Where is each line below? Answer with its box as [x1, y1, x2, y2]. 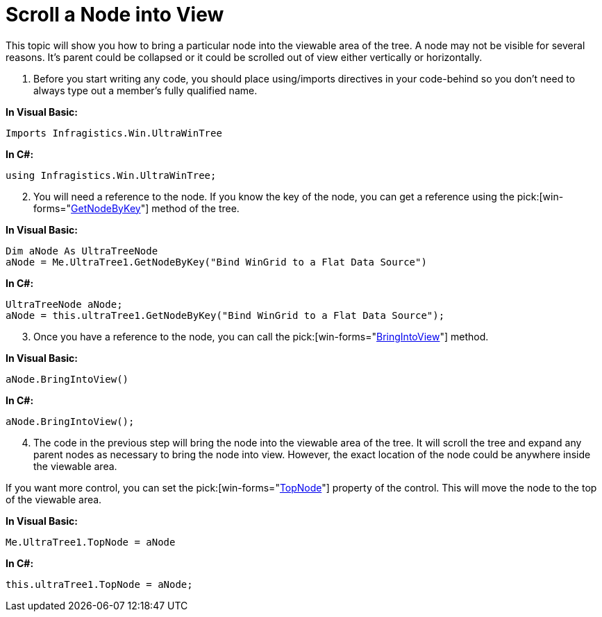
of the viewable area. [6, 493, 102, 505]
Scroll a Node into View [6, 3, 224, 26]
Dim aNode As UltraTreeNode [6, 245, 158, 257]
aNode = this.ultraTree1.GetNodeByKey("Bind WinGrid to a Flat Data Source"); [6, 309, 445, 321]
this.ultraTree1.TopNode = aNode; [6, 578, 193, 590]
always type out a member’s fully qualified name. [33, 84, 258, 96]
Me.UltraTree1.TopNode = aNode [6, 536, 176, 548]
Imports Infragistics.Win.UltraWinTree [6, 127, 222, 139]
